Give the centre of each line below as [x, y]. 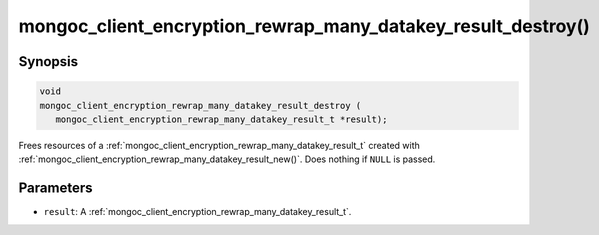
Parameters [55, 188]
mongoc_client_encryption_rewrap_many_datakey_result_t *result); [221, 119]
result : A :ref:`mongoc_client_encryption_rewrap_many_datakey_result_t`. [197, 212]
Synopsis [48, 61]
